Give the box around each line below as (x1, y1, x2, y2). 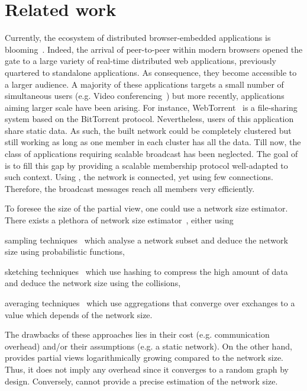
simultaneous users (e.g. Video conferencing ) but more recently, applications (5, 89, 285, 102)
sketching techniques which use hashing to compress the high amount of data (5, 265, 288, 277)
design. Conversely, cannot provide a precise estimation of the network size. (5, 374, 278, 387)
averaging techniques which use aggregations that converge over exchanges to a (5, 297, 295, 309)
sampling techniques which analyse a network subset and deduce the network (5, 233, 288, 246)
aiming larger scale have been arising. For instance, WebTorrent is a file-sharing (5, 101, 298, 113)
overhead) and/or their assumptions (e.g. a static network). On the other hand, (5, 339, 292, 352)
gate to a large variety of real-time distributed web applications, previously (5, 55, 276, 67)
